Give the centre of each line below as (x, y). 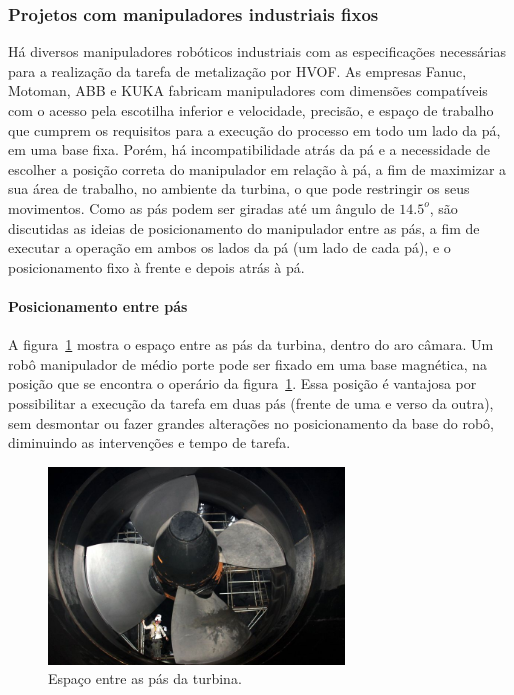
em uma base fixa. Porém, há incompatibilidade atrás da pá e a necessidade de (249, 149)
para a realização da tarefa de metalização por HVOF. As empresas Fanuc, (237, 70)
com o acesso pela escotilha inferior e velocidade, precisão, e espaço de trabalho (251, 110)
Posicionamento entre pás (98, 305)
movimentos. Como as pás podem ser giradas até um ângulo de (201, 207)
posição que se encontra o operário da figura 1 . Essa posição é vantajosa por (242, 383)
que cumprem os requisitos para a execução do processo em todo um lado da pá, (254, 129)
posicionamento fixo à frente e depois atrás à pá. (156, 266)
